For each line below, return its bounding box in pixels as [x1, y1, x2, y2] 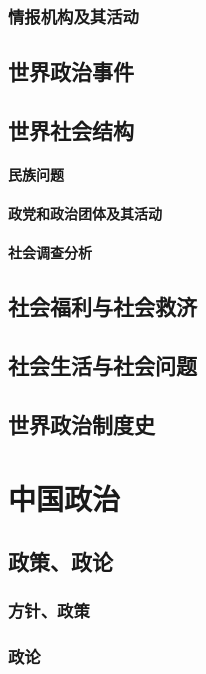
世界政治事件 [8, 56, 134, 87]
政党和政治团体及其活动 [8, 203, 162, 224]
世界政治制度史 [8, 408, 155, 439]
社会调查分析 [8, 242, 92, 263]
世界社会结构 [8, 115, 134, 146]
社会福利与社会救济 [8, 291, 197, 322]
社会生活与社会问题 [8, 350, 197, 381]
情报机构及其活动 [8, 3, 139, 28]
